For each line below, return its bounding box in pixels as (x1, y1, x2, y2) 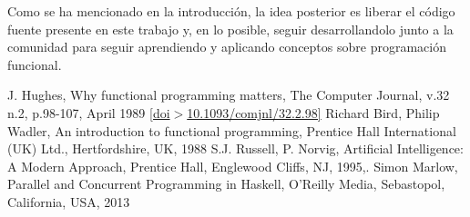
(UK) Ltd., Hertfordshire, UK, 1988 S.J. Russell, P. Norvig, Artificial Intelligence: (7, 139, 464, 158)
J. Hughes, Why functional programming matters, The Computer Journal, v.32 (7, 85, 450, 104)
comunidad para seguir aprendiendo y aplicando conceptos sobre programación (7, 37, 446, 56)
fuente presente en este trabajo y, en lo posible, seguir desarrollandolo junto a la (7, 19, 454, 38)
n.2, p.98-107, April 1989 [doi (7, 103, 170, 122)
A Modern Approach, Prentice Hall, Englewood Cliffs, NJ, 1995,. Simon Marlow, (7, 156, 458, 175)
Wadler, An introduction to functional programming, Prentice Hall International (7, 121, 456, 140)
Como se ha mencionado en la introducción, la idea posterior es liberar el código (7, 2, 455, 20)
